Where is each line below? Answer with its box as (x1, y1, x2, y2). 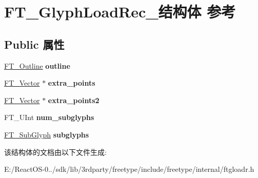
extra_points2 (48, 94, 100, 105)
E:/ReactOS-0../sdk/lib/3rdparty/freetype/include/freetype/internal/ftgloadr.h (4, 164, 254, 174)
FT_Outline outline (4, 60, 70, 71)
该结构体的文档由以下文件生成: (4, 146, 107, 157)
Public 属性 (4, 36, 65, 52)
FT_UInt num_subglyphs (4, 112, 94, 123)
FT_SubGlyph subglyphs (4, 129, 89, 140)
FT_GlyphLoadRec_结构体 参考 (4, 1, 236, 22)
